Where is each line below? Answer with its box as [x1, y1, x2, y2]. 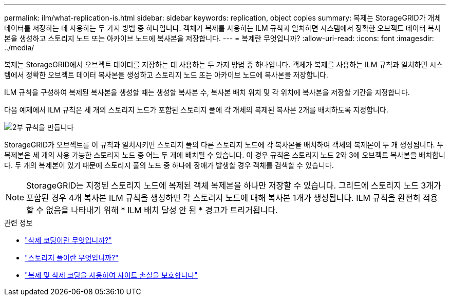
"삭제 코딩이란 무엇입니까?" [25, 236, 112, 245]
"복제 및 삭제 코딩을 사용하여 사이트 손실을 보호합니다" [25, 271, 198, 279]
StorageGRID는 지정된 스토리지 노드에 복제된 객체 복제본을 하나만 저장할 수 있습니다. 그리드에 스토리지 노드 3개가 [26, 180, 441, 191]
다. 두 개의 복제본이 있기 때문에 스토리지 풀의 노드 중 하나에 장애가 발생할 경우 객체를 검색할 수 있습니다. [4, 161, 334, 170]
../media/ [4, 43, 34, 52]
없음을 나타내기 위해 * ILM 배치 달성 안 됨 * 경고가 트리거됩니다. [46, 205, 278, 215]
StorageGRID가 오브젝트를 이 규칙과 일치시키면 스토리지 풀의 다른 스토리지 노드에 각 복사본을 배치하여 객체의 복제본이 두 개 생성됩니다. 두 [4, 140, 444, 149]
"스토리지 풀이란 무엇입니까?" [25, 253, 119, 262]
